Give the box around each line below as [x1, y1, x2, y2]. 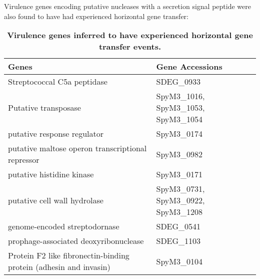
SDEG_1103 [156, 235, 201, 247]
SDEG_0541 [156, 220, 201, 232]
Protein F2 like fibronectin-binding [8, 249, 129, 261]
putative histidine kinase [8, 168, 94, 180]
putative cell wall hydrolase [8, 194, 103, 206]
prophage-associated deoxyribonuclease [8, 235, 144, 247]
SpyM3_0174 [156, 128, 202, 140]
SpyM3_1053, [156, 102, 205, 114]
